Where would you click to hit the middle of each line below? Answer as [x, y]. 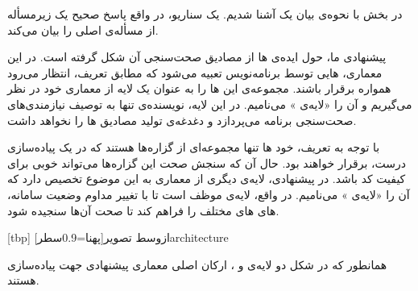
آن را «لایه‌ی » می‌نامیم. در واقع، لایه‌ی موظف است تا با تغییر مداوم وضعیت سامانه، [209, 194]
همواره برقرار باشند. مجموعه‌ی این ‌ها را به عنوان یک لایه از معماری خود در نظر [199, 88]
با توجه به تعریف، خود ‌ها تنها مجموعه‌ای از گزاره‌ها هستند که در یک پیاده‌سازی [194, 147]
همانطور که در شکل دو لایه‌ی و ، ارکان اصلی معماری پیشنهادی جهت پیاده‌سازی [197, 264]
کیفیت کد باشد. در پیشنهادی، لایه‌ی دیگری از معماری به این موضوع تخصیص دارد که [207, 179]
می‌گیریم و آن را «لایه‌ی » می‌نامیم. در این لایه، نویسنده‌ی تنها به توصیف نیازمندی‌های [210, 104]
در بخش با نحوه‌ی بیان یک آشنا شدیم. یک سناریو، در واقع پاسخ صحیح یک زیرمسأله [205, 14]
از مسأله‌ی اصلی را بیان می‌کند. [83, 29]
